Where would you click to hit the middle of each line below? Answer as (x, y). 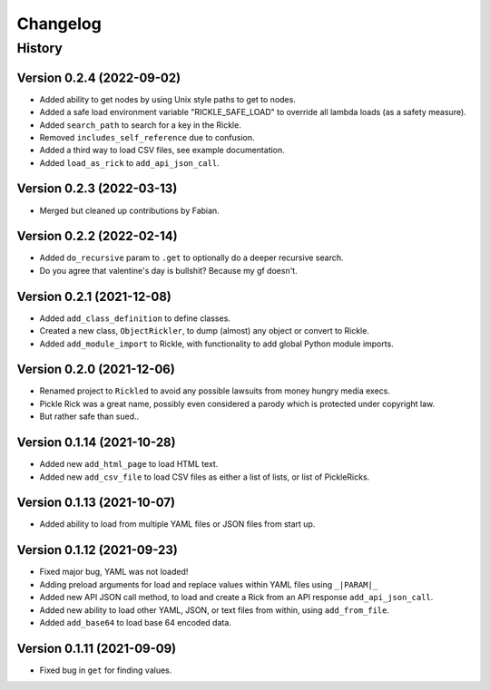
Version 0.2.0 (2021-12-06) (96, 369)
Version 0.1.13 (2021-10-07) (96, 503)
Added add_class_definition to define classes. (135, 318)
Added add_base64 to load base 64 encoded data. (135, 622)
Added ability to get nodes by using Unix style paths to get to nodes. (168, 99)
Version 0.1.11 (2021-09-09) (97, 648)
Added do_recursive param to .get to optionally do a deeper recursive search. (191, 258)
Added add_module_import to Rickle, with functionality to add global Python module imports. (216, 344)
